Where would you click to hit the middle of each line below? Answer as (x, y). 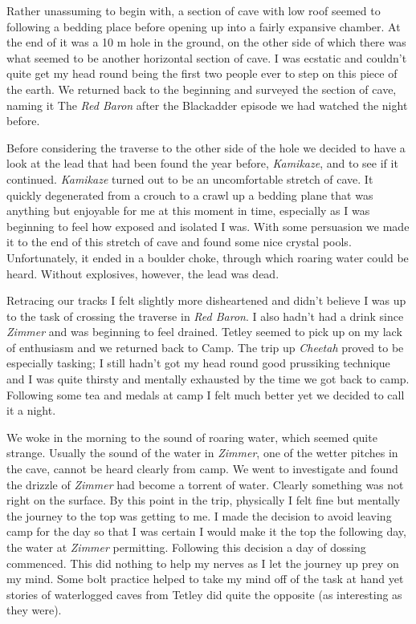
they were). (34, 610)
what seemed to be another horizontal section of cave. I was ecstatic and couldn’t (207, 57)
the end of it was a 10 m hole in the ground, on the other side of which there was (206, 42)
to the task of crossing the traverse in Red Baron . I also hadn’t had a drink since (205, 316)
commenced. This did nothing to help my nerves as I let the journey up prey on (203, 563)
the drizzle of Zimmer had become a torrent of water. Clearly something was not (205, 484)
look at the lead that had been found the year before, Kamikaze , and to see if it (202, 163)
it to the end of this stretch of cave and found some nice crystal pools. (179, 242)
